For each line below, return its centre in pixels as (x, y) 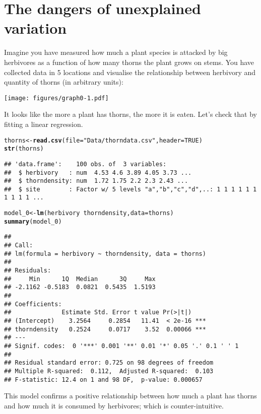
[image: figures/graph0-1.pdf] (56, 98)
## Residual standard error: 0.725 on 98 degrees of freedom (109, 363)
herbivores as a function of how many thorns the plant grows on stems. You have (129, 62)
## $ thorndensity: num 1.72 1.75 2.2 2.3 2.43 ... (96, 181)
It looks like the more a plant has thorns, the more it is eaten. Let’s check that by (130, 114)
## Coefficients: (33, 304)
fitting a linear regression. (44, 124)
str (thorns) (24, 149)
